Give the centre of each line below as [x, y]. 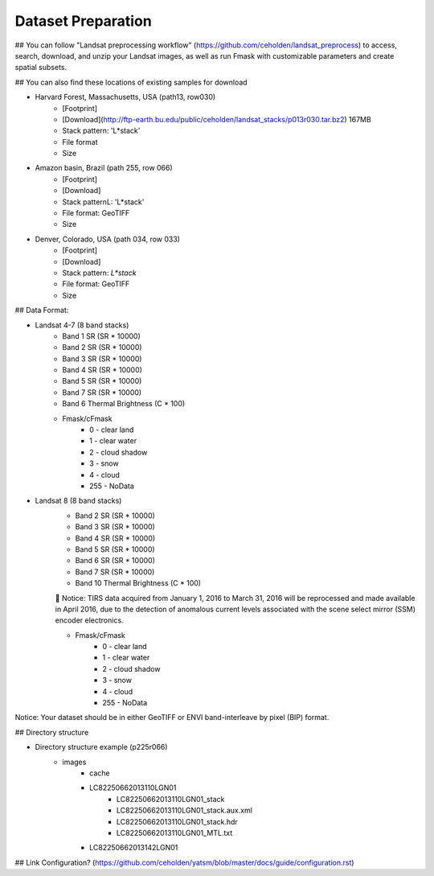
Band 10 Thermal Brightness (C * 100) [138, 583]
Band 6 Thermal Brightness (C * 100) [124, 404]
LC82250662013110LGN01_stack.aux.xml [185, 810]
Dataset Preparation [83, 21]
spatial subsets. [41, 68]
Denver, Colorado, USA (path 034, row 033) [108, 239]
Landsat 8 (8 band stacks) [78, 501]
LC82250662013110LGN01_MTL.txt [175, 833]
